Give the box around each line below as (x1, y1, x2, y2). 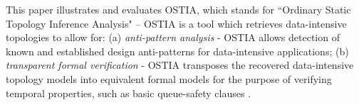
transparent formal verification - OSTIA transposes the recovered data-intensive (6, 57, 354, 72)
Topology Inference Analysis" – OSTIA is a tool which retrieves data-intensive (6, 16, 347, 31)
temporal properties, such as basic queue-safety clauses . (6, 85, 251, 100)
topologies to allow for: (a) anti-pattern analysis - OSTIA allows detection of (6, 30, 340, 45)
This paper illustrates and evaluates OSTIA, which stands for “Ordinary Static (6, 2, 351, 16)
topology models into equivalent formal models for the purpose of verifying (6, 71, 332, 86)
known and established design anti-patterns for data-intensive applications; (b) (6, 43, 349, 58)
